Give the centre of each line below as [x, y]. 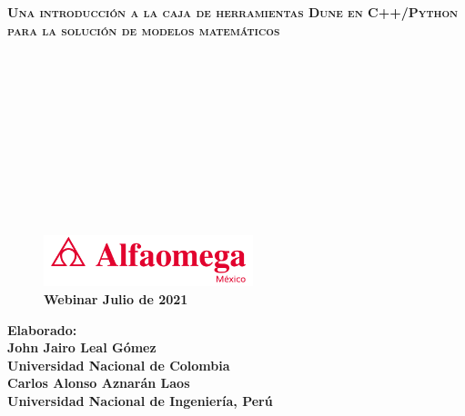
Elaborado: [42, 329]
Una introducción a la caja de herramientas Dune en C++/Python [233, 12]
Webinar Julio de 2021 [116, 299]
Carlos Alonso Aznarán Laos [99, 383]
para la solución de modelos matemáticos [144, 30]
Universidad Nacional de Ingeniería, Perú [140, 401]
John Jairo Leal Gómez [82, 347]
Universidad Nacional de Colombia [119, 365]
